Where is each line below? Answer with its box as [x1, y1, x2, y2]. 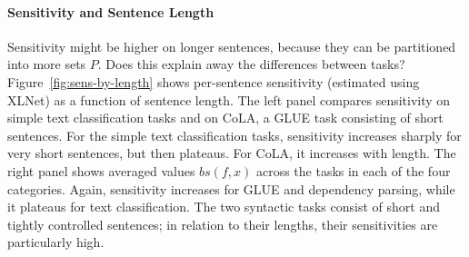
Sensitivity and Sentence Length [7, 2, 215, 21]
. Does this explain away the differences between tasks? [97, 54, 405, 74]
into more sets [7, 54, 86, 74]
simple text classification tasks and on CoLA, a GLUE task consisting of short [7, 108, 444, 127]
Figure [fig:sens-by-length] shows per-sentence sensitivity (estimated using [7, 72, 420, 91]
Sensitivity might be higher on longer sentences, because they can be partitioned [7, 36, 456, 55]
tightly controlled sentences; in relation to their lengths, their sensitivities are [7, 214, 438, 233]
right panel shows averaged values [7, 161, 195, 180]
